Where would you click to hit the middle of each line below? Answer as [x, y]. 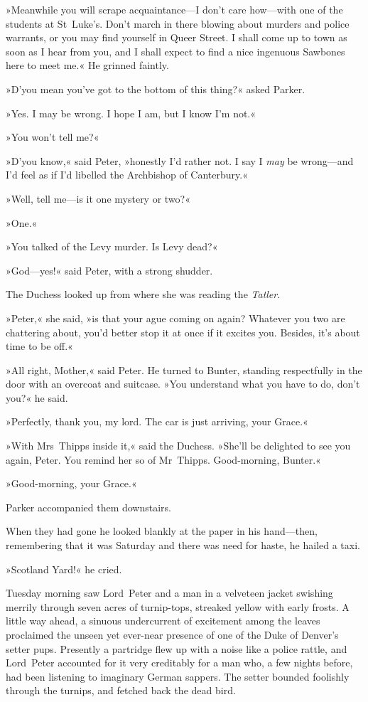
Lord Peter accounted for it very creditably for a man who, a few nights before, [179, 663]
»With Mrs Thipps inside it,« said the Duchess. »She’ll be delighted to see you [178, 446]
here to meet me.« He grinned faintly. [87, 65]
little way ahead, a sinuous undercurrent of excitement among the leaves [163, 621]
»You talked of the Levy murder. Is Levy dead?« [112, 246]
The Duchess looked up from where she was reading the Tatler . [143, 294]
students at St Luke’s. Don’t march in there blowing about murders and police [178, 23]
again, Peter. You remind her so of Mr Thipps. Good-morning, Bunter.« [163, 459]
